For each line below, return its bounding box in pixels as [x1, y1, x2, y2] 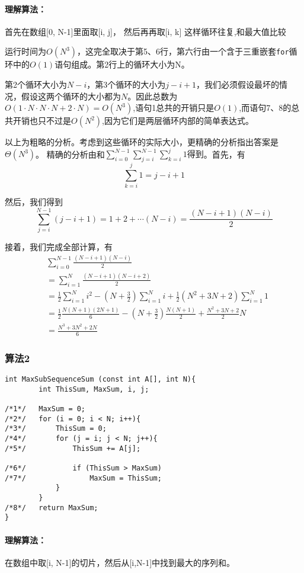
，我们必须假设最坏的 [196, 78, 280, 90]
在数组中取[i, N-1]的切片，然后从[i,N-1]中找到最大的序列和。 [5, 556, 235, 568]
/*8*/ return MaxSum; [5, 503, 98, 512]
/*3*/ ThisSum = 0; [5, 424, 107, 433]
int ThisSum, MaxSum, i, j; [39, 385, 149, 393]
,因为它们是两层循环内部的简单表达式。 [102, 114, 254, 127]
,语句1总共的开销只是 [133, 101, 215, 114]
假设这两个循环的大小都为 [21, 89, 121, 102]
